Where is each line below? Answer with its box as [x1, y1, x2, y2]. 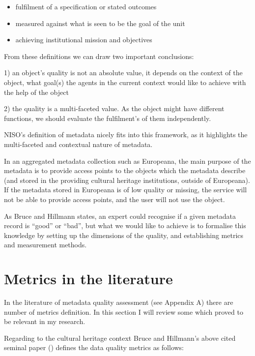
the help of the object [4, 87, 69, 97]
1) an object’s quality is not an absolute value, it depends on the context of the [4, 67, 243, 78]
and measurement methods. [4, 239, 87, 250]
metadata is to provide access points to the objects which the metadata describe [4, 165, 246, 176]
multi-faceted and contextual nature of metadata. [4, 139, 153, 149]
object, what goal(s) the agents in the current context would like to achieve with [4, 77, 246, 87]
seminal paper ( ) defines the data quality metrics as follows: [4, 342, 184, 353]
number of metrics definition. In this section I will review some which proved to [4, 306, 243, 317]
